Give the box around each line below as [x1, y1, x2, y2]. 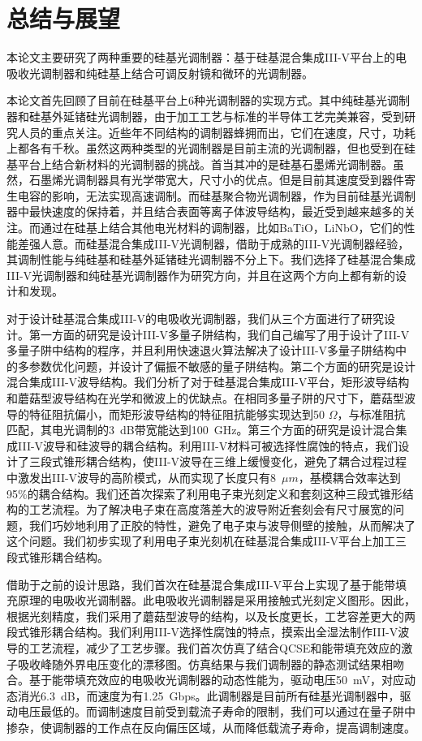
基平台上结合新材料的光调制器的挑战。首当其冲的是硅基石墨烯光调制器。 [6, 155, 393, 172]
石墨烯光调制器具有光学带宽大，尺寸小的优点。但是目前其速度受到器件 [28, 171, 404, 188]
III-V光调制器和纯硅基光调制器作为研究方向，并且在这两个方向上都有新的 [6, 266, 396, 283]
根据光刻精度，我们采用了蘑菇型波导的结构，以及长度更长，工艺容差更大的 [6, 607, 404, 624]
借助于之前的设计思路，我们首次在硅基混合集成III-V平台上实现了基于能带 [6, 575, 396, 592]
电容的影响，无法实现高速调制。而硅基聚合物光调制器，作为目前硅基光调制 [17, 187, 416, 204]
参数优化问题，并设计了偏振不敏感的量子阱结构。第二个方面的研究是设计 [28, 357, 416, 374]
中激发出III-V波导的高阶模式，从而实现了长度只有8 [6, 468, 277, 485]
